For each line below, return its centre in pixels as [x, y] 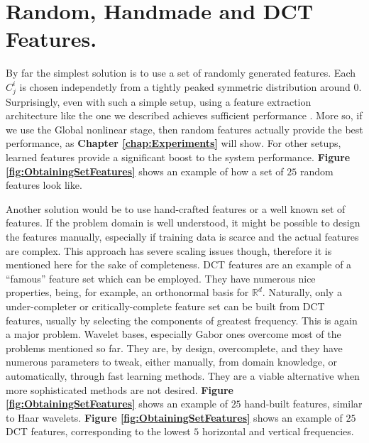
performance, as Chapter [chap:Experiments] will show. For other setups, [174, 143]
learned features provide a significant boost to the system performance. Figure [178, 157]
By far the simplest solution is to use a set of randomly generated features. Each [181, 73]
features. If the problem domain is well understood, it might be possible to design [183, 223]
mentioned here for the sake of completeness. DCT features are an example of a [179, 264]
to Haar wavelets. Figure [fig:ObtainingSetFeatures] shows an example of [174, 417]
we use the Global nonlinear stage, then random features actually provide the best [184, 129]
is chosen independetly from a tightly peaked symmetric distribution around [185, 86]
